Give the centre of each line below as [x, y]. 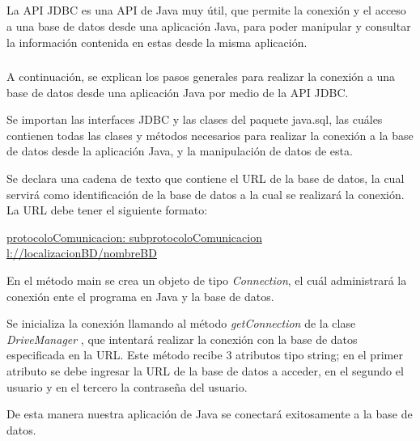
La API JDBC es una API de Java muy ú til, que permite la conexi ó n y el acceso [206, 10]
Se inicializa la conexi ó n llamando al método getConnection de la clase [181, 323]
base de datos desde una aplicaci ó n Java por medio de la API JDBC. [178, 92]
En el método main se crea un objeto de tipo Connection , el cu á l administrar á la [207, 280]
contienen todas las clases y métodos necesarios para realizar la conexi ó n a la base [210, 135]
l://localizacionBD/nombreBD [82, 253]
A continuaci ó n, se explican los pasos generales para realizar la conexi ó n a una [201, 76]
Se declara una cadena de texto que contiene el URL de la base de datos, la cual [206, 178]
